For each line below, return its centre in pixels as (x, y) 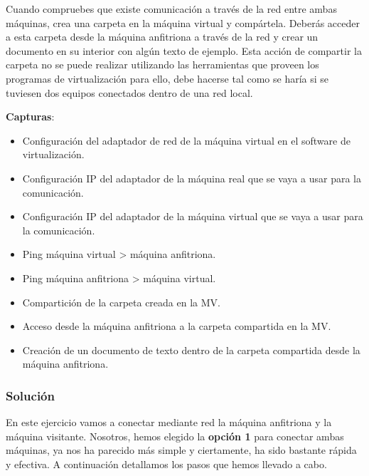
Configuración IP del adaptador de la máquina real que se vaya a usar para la (192, 178)
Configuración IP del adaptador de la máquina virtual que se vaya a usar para (193, 216)
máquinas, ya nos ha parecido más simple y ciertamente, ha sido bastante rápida (181, 450)
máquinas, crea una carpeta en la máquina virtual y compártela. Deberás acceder (183, 22)
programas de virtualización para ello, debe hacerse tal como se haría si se (167, 78)
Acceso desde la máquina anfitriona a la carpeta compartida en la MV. (177, 326)
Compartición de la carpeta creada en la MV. (121, 302)
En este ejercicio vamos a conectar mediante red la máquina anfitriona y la (169, 422)
